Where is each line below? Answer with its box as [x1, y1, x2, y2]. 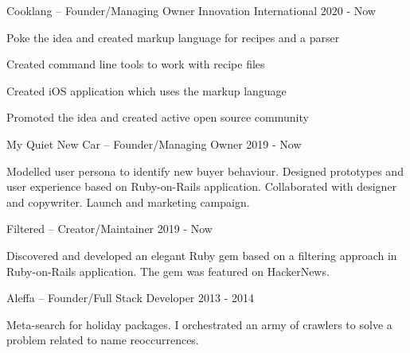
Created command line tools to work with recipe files [6, 56, 265, 72]
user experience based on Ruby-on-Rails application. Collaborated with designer [6, 178, 397, 195]
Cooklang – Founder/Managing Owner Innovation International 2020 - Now [6, 2, 376, 18]
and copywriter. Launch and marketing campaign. [6, 193, 250, 210]
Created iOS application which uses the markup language [6, 82, 287, 99]
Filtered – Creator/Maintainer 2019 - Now [6, 220, 213, 237]
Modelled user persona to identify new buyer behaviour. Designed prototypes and [6, 162, 404, 179]
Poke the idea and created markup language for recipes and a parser [6, 29, 340, 45]
